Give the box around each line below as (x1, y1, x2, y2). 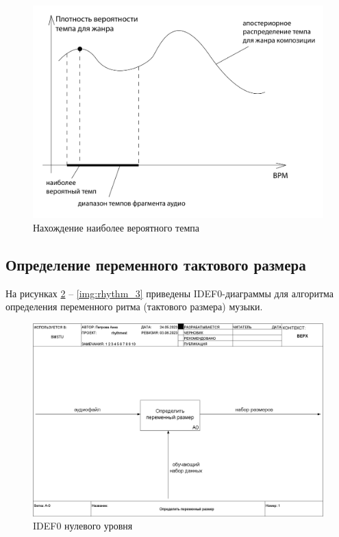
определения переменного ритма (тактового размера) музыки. (5, 299, 263, 314)
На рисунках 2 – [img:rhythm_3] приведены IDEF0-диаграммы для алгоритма (5, 286, 334, 300)
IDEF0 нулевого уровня (33, 519, 133, 533)
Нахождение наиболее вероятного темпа (33, 220, 200, 234)
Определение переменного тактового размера (5, 253, 306, 275)
